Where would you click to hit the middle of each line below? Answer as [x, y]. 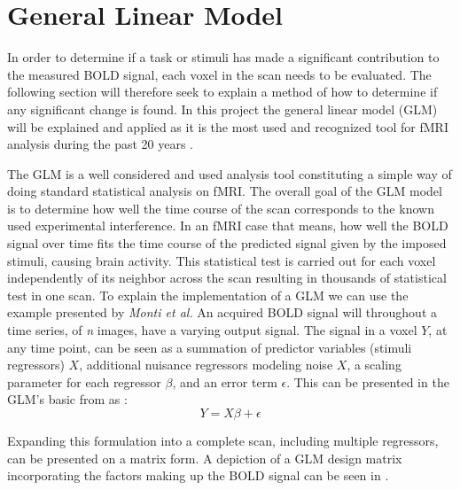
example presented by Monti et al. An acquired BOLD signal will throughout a [222, 312]
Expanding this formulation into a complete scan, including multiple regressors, [223, 440]
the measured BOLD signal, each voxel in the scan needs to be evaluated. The [219, 74]
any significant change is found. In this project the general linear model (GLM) [222, 109]
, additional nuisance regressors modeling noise [206, 365]
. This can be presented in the [368, 381]
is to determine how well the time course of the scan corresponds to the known [221, 208]
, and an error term [225, 381]
